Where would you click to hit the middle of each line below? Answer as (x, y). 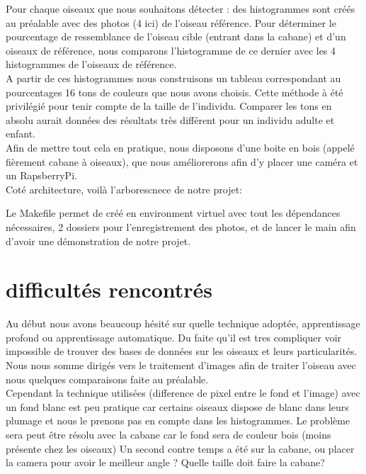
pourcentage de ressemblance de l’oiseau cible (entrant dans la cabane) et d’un (176, 36)
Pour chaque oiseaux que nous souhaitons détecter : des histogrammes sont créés (181, 9)
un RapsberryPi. (41, 175)
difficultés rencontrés (109, 289)
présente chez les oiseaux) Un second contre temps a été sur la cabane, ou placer (180, 448)
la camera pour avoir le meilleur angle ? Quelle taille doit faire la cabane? (165, 462)
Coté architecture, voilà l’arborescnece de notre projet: (124, 189)
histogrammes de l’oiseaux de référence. (91, 64)
